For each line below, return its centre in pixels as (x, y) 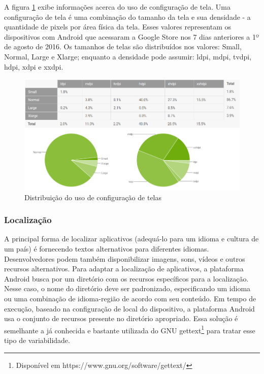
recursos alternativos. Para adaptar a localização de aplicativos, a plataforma (124, 269)
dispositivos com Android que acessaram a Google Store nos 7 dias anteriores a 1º (131, 36)
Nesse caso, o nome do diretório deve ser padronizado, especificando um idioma (127, 288)
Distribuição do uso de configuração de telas (93, 197)
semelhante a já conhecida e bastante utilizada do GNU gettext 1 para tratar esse (130, 329)
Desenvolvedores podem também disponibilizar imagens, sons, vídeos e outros (125, 258)
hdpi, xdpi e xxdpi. (34, 66)
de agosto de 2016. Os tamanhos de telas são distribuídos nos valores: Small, (123, 46)
